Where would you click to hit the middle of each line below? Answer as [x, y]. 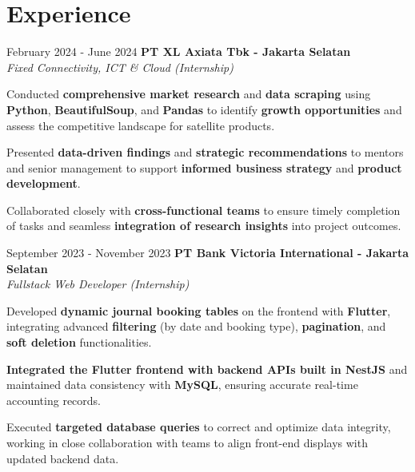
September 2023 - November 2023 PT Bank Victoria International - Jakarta [208, 253]
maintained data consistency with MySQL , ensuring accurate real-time [182, 385]
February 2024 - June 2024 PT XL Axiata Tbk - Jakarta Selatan [179, 52]
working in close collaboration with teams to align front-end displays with [187, 442]
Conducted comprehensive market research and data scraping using [189, 94]
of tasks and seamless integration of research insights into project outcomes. [204, 226]
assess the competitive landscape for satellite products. [141, 125]
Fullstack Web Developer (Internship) [98, 284]
